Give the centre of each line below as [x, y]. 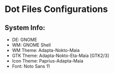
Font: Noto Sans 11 [31, 66]
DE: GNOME [24, 39]
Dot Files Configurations [56, 9]
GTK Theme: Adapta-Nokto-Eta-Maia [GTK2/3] [60, 55]
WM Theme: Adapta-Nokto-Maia [46, 50]
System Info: [25, 28]
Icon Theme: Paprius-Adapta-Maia [47, 61]
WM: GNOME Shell [31, 45]
